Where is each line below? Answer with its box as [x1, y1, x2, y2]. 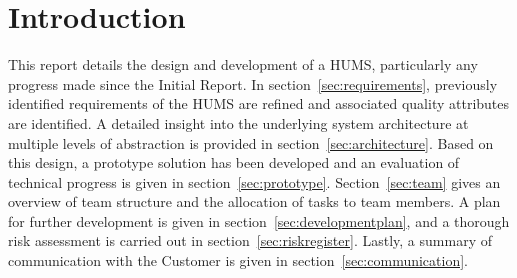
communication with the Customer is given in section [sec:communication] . [8, 250, 469, 271]
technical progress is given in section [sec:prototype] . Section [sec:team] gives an [8, 171, 501, 192]
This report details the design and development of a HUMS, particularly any [8, 54, 478, 75]
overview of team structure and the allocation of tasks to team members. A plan [8, 191, 501, 212]
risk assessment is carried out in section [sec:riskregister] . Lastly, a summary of [8, 230, 492, 251]
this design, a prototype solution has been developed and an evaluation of [8, 152, 460, 173]
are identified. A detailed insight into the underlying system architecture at [8, 112, 469, 133]
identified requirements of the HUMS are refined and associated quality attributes [8, 93, 510, 114]
